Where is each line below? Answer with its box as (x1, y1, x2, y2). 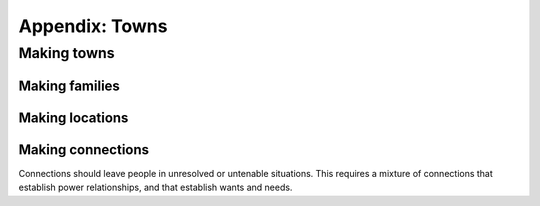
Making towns (18, 44, 115, 62)
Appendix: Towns (18, 15, 168, 37)
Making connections (18, 141, 150, 158)
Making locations (18, 109, 129, 126)
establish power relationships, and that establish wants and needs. (18, 181, 293, 194)
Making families (18, 77, 120, 94)
